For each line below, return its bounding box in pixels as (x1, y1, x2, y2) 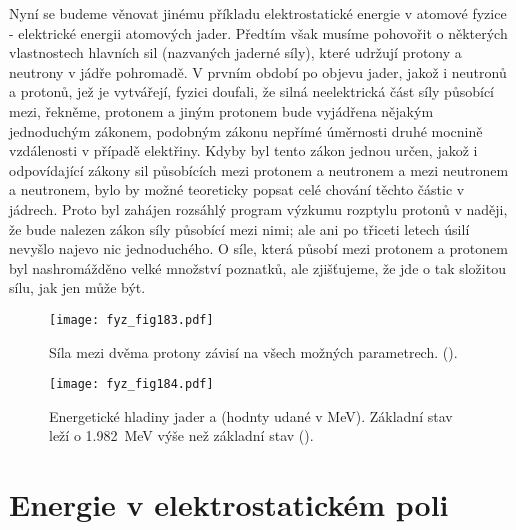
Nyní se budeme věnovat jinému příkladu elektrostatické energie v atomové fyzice (9, 3, 507, 23)
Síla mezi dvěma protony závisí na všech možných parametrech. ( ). (49, 341, 458, 362)
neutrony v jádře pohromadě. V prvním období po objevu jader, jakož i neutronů (9, 61, 507, 82)
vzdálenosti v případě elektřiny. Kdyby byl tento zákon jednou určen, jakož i (9, 140, 478, 161)
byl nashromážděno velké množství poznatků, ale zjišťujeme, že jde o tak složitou (9, 257, 506, 278)
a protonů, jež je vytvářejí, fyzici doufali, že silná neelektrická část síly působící (9, 81, 494, 102)
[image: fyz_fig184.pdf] (49, 377, 214, 392)
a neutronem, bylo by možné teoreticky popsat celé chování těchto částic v (9, 179, 465, 200)
